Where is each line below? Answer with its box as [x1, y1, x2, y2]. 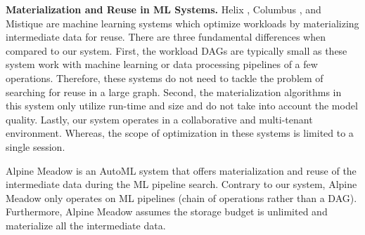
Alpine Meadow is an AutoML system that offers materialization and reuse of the [6, 163, 357, 177]
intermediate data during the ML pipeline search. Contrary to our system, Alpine [6, 177, 357, 192]
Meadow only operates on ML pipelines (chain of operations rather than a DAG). [6, 190, 357, 205]
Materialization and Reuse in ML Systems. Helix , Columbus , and [6, 2, 321, 16]
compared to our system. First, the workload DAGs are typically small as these [6, 43, 347, 58]
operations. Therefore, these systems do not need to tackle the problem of [6, 70, 324, 85]
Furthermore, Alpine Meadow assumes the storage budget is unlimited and [6, 204, 328, 219]
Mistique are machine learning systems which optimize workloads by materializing [6, 15, 359, 30]
